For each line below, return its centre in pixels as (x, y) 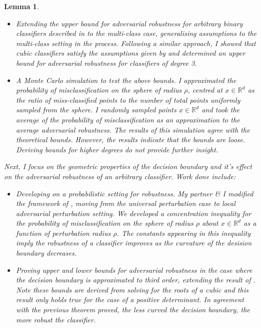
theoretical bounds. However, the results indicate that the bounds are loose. (130, 139)
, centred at (205, 90)
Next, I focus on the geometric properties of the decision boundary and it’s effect (128, 166)
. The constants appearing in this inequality (184, 233)
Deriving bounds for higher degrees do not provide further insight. (117, 149)
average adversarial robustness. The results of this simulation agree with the (133, 129)
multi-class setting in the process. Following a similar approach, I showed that (136, 43)
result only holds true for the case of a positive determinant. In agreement (130, 299)
